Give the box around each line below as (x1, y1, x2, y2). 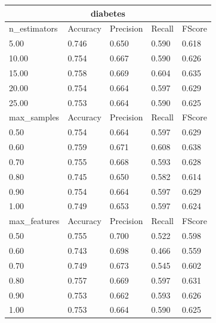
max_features (9, 215, 60, 227)
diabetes (90, 7, 125, 19)
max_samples (9, 111, 60, 123)
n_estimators (9, 22, 58, 35)
